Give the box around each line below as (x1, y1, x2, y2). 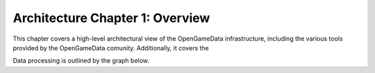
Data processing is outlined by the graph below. (12, 56, 149, 65)
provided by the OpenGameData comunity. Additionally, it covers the (12, 43, 209, 52)
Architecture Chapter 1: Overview (12, 10, 210, 25)
